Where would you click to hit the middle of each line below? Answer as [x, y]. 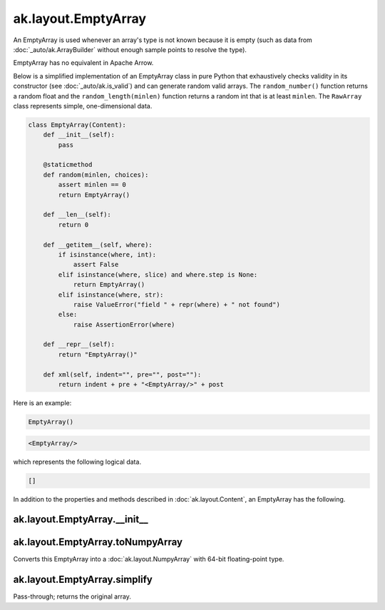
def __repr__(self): [79, 345]
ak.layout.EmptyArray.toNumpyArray [98, 542]
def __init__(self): [79, 135]
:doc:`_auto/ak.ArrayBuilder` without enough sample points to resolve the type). [130, 49]
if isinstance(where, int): [107, 254]
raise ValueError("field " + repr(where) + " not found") [177, 304]
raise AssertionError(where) [124, 324]
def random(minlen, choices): [96, 174]
